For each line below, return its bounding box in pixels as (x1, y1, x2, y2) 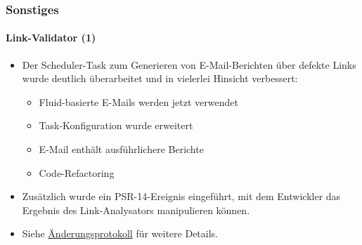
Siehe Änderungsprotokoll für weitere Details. (22, 226, 219, 241)
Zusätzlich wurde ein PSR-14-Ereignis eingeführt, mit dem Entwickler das (22, 189, 341, 204)
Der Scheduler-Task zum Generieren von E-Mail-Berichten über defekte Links (22, 57, 356, 72)
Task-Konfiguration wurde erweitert (39, 118, 193, 133)
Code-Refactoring (39, 165, 115, 180)
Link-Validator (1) (6, 30, 96, 45)
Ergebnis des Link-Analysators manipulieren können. (22, 202, 250, 217)
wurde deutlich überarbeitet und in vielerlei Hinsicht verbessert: (22, 71, 298, 86)
